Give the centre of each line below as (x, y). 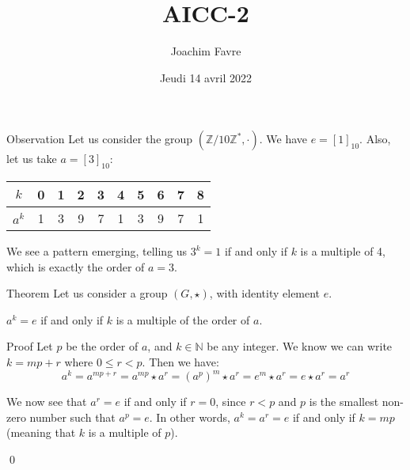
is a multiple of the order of (183, 319)
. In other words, (190, 417)
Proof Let (30, 346)
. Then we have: (180, 362)
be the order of (102, 346)
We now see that (47, 402)
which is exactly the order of (76, 266)
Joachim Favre (206, 51)
